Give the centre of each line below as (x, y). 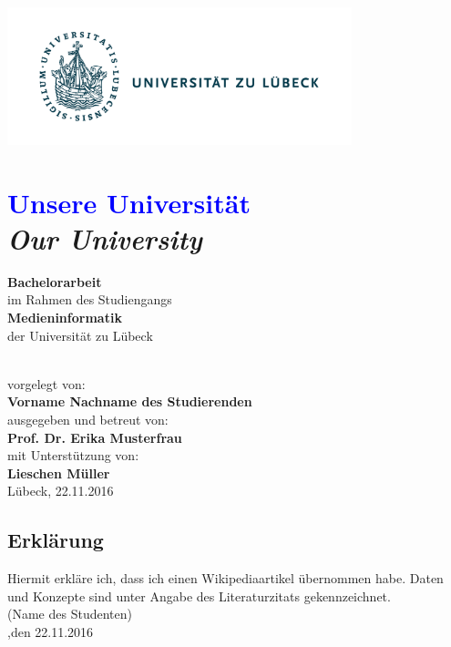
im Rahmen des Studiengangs (90, 299)
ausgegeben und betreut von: (88, 420)
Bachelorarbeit (55, 281)
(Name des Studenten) (70, 614)
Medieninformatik (65, 318)
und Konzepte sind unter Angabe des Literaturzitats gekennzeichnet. (199, 596)
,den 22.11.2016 (51, 631)
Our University (105, 238)
